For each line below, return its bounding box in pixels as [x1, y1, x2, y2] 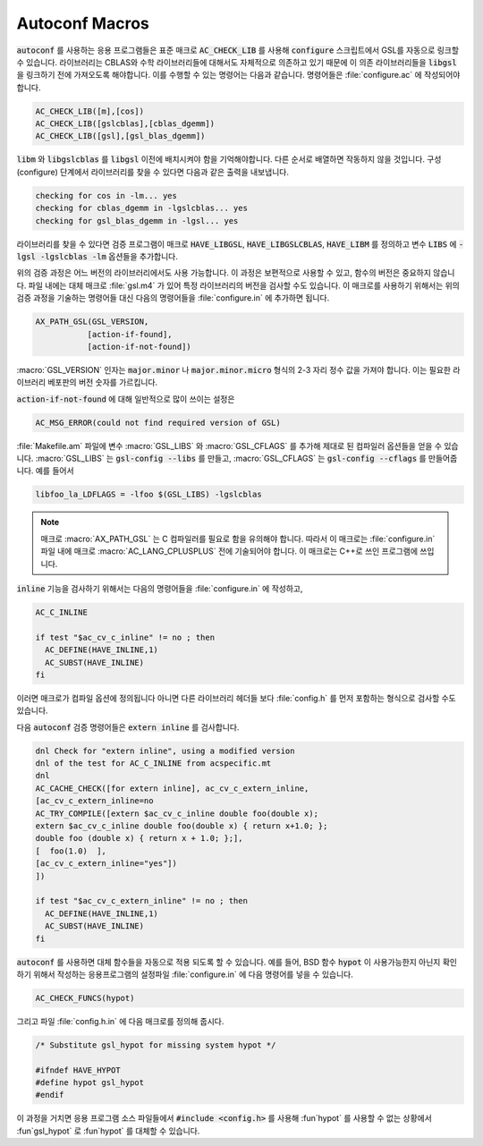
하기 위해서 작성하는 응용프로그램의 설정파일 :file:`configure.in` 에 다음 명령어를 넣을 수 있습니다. [16, 969, 353, 980]
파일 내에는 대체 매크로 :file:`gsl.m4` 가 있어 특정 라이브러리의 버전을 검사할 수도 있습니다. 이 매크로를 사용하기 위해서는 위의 [28, 280, 460, 291]
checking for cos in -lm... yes [35, 191, 178, 200]
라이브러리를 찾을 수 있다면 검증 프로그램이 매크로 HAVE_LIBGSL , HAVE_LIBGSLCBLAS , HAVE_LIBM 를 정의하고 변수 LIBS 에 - [16, 238, 464, 250]
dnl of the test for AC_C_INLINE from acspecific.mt [35, 759, 272, 768]
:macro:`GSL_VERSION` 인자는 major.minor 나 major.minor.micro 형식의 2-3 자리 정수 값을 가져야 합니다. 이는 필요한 [16, 364, 452, 375]
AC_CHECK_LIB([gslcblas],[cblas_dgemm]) [35, 119, 215, 129]
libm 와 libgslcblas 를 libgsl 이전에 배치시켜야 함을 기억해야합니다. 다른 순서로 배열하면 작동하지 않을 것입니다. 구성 [16, 154, 442, 165]
